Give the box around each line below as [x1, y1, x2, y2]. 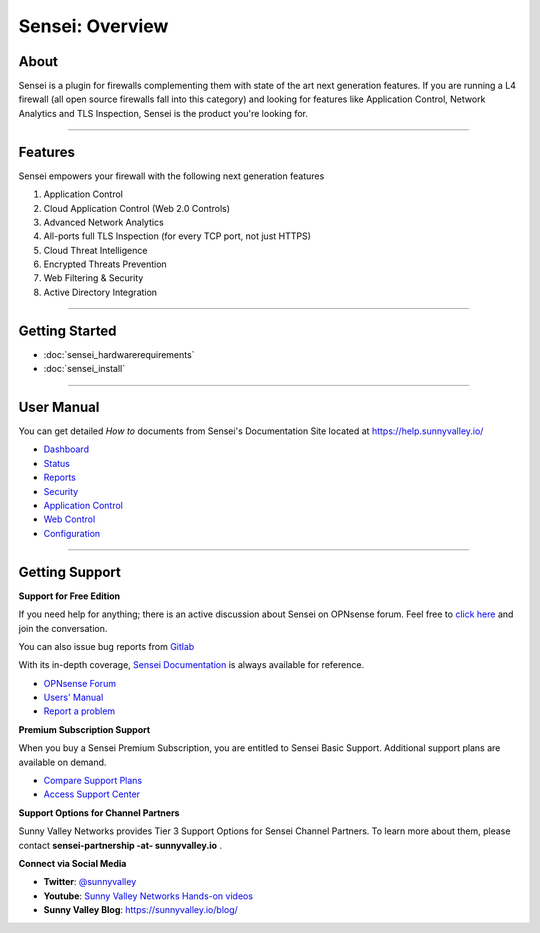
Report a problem [43, 705, 116, 717]
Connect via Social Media [18, 857, 127, 869]
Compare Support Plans [43, 775, 143, 787]
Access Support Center [43, 788, 140, 800]
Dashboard [43, 443, 90, 455]
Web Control [43, 513, 96, 525]
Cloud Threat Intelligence [43, 244, 148, 256]
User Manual [18, 398, 100, 415]
